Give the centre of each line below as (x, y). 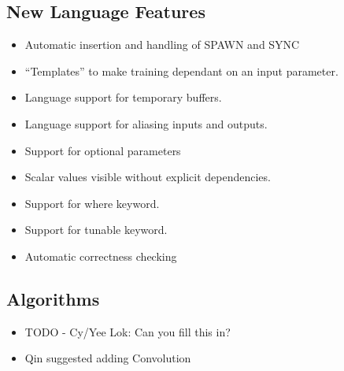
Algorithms (53, 298)
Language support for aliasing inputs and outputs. (146, 123)
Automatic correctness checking (101, 256)
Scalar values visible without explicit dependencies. (148, 177)
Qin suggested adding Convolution (108, 358)
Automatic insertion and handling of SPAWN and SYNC (162, 45)
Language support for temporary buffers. (123, 97)
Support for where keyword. (92, 203)
